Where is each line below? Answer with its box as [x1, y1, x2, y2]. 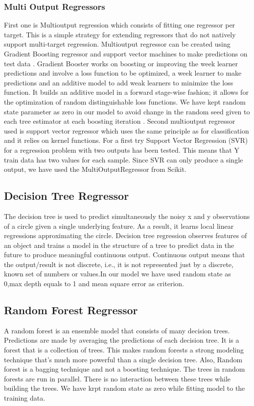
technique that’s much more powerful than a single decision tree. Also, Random [4, 354, 243, 364]
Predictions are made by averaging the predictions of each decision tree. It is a [4, 335, 239, 345]
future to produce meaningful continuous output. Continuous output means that [4, 249, 245, 260]
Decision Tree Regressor [4, 188, 129, 203]
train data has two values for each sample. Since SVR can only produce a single [4, 154, 243, 164]
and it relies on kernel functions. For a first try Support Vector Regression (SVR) [4, 135, 248, 145]
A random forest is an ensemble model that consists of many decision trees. [4, 325, 230, 335]
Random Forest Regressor [4, 302, 138, 318]
